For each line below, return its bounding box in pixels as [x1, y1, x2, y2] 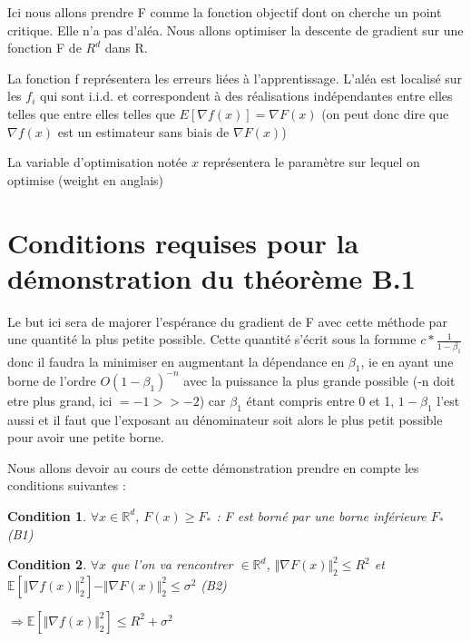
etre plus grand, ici [7, 390, 113, 409]
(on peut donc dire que [321, 104, 449, 123]
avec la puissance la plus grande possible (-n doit [183, 370, 456, 390]
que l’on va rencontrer [111, 555, 233, 574]
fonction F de [7, 38, 82, 57]
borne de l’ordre [7, 370, 96, 390]
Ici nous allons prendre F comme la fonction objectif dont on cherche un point [7, 3, 442, 21]
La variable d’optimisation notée [7, 153, 188, 172]
